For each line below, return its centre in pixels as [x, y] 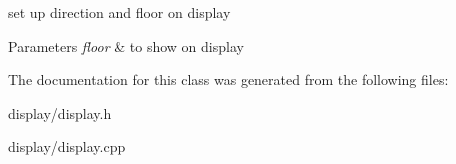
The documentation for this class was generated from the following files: [228, 79]
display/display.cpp [67, 146]
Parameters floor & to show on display [126, 45]
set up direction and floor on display [119, 12]
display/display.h [60, 112]
